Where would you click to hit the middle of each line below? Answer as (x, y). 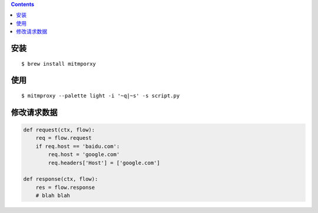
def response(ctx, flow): (61, 179)
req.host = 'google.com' (84, 155)
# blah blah (53, 196)
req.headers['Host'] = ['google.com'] (104, 163)
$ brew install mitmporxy (59, 64)
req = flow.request (64, 138)
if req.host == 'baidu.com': (78, 146)
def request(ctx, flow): (59, 130)
